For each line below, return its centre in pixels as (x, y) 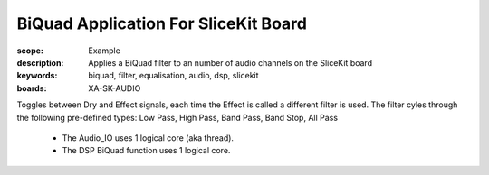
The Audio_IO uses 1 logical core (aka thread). (148, 138)
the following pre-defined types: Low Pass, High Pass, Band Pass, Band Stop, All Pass (177, 117)
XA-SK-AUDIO (115, 88)
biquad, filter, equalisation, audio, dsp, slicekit (173, 76)
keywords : (37, 76)
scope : (30, 51)
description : (40, 62)
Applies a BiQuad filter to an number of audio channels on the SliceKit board (230, 62)
